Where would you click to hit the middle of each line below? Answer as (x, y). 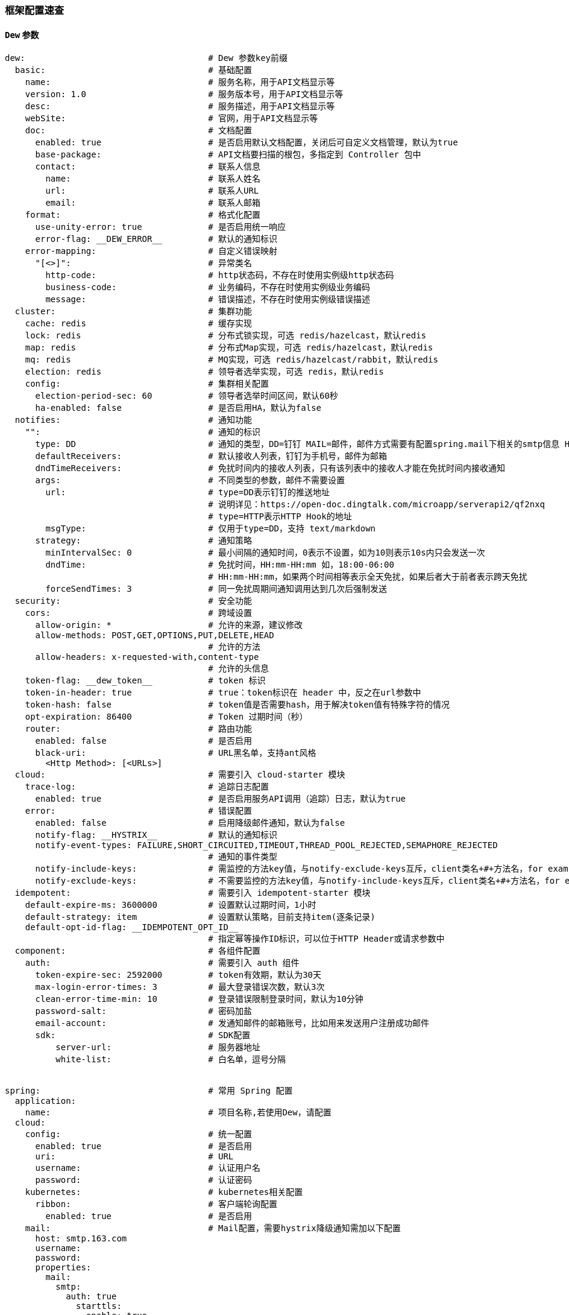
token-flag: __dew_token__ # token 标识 (145, 681)
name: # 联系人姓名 (153, 179)
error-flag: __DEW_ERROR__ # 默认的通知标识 (156, 239)
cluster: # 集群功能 (134, 312)
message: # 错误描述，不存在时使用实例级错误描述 (208, 299)
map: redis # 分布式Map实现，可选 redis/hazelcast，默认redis (229, 348)
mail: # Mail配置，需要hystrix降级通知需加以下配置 (213, 1228)
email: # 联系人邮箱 (153, 203)
